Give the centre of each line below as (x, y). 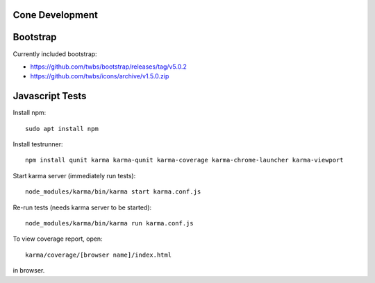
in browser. (29, 271)
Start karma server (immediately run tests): (74, 175)
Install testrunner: (38, 144)
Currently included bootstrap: (55, 54)
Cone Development (56, 15)
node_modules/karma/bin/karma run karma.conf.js (109, 223)
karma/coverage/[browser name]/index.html (99, 255)
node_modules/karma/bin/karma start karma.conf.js (113, 192)
